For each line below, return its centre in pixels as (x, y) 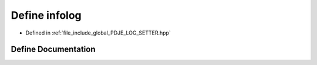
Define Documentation (53, 49)
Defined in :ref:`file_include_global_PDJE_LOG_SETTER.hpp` (98, 33)
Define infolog (46, 15)
